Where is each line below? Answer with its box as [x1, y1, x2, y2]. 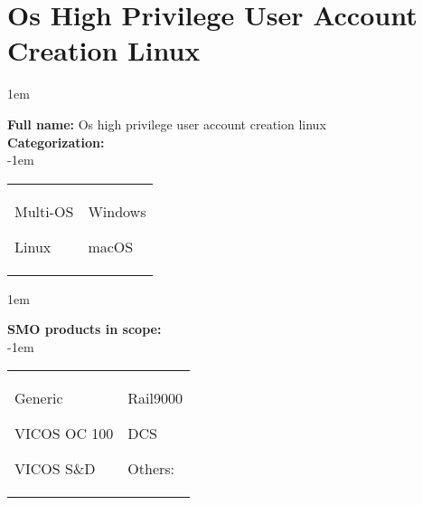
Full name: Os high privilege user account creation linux [7, 114, 326, 133]
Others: [127, 458, 175, 480]
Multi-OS [14, 200, 74, 222]
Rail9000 [127, 387, 183, 409]
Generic [14, 387, 63, 409]
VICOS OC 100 [14, 423, 114, 444]
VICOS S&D [14, 458, 96, 480]
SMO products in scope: [7, 319, 162, 338]
